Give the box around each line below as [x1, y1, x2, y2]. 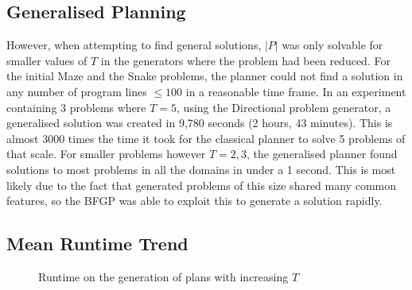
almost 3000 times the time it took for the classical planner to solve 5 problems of [6, 130, 406, 146]
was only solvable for [282, 37, 383, 53]
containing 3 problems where [6, 99, 146, 115]
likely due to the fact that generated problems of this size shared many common [6, 176, 396, 193]
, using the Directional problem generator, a [177, 99, 391, 115]
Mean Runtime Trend [6, 231, 189, 256]
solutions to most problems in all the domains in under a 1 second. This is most [6, 160, 396, 177]
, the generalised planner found [246, 145, 398, 162]
